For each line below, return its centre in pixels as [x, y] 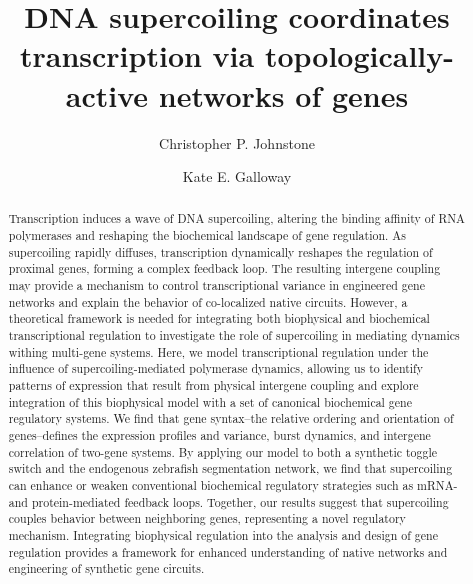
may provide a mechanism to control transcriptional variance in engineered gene [216, 285]
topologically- [359, 55]
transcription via [137, 55]
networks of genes [283, 94]
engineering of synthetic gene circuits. [106, 568]
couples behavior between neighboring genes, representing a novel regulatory [207, 518]
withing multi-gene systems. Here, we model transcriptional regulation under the [218, 351]
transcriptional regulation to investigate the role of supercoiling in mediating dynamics [234, 335]
